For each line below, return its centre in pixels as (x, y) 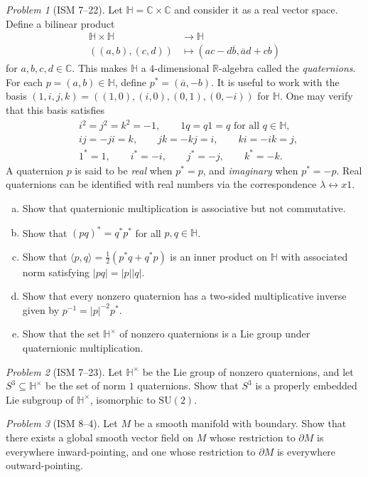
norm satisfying (56, 272)
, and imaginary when (250, 170)
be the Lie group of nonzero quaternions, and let (248, 371)
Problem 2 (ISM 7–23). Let (64, 371)
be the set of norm (86, 386)
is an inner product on (218, 256)
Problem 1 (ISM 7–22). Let (64, 9)
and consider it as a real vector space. (256, 9)
